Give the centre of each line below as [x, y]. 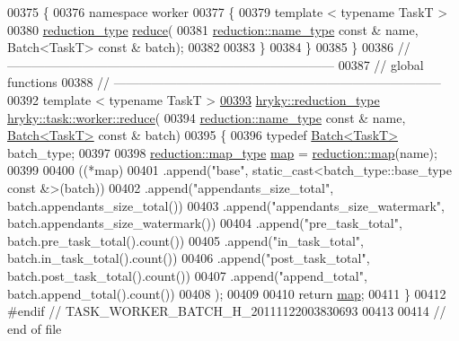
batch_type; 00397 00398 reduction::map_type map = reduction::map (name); [222, 152]
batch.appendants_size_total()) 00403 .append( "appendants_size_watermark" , [226, 205]
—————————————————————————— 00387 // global [216, 64]
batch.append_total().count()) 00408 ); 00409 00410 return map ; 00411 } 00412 [227, 293]
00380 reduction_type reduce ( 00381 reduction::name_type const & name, [213, 29]
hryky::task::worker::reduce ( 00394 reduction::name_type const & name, [207, 117]
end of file [35, 328]
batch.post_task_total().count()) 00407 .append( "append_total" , [187, 275]
